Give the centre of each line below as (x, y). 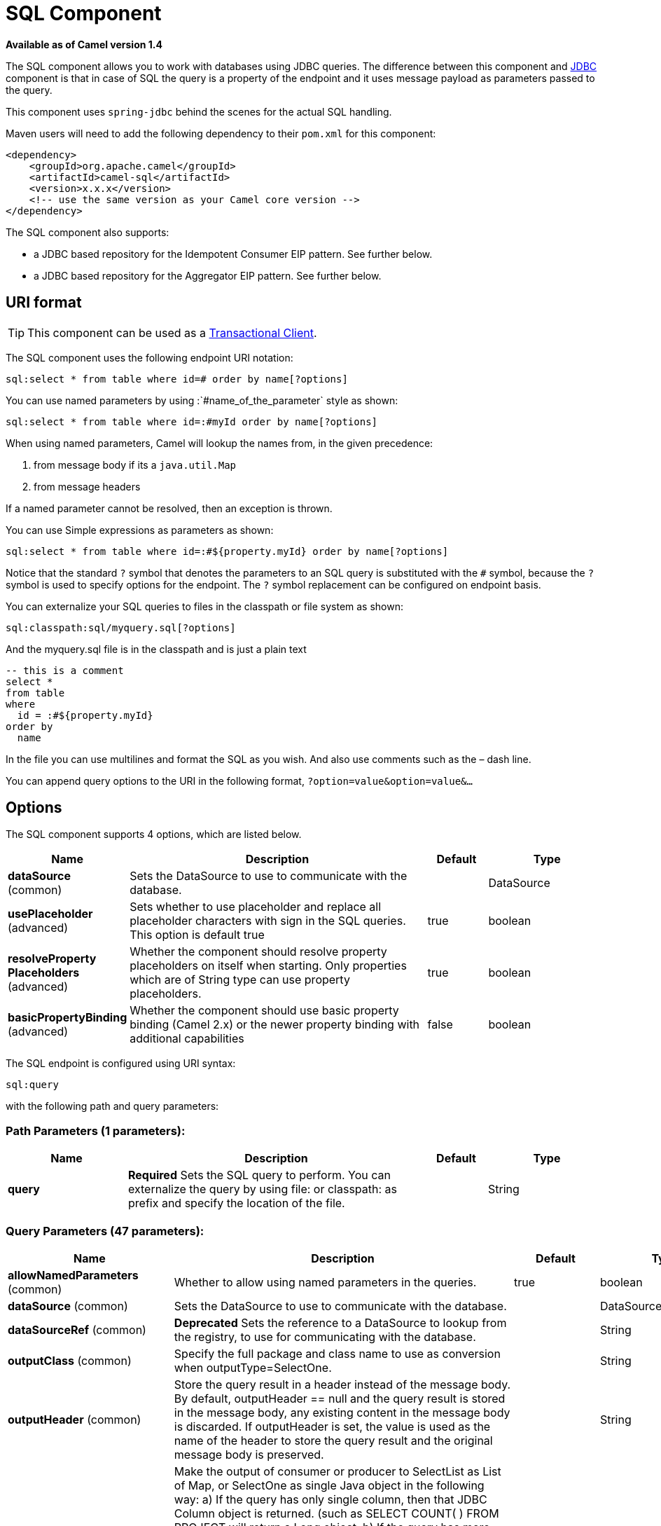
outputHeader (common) (75, 1419)
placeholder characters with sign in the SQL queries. (268, 921)
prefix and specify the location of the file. (237, 1203)
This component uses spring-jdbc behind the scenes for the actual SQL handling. (199, 111)
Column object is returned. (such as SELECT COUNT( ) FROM (336, 1513)
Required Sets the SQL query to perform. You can (259, 1175)
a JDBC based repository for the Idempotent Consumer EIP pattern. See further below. (233, 254)
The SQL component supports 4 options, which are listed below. (154, 834)
